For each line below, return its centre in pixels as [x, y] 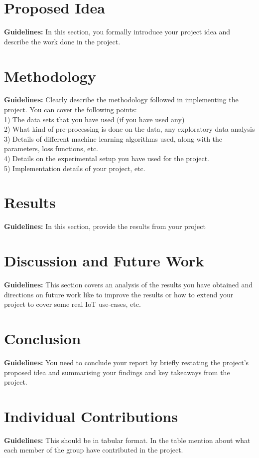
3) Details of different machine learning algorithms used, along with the [113, 138]
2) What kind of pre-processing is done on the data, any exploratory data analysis [129, 129]
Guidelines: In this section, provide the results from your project [105, 226]
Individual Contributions [91, 416]
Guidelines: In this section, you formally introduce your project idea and [117, 32]
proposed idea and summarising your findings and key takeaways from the [117, 372]
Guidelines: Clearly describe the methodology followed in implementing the [121, 100]
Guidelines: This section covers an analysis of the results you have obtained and [129, 285]
